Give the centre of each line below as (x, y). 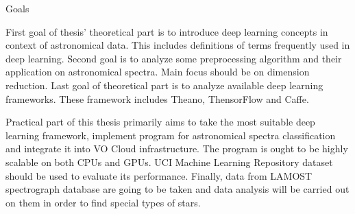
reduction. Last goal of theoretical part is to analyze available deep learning (164, 85)
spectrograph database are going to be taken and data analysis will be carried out (177, 189)
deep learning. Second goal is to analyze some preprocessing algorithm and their (174, 58)
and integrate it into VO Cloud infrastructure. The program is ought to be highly (177, 148)
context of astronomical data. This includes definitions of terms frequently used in (178, 45)
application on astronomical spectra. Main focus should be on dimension (158, 72)
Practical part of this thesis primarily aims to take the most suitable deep (160, 122)
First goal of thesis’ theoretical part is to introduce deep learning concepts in (167, 31)
